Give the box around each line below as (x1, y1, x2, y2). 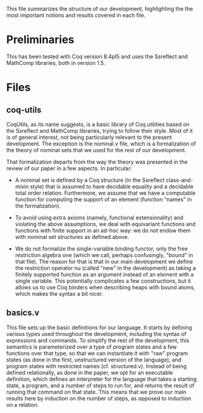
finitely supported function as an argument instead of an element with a (15, 270, 194, 278)
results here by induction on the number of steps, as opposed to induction (6, 394, 191, 402)
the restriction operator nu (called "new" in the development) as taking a (15, 264, 196, 272)
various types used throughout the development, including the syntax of (6, 330, 187, 337)
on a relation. (6, 401, 39, 408)
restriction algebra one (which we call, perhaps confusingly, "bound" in (15, 251, 193, 258)
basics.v (6, 307, 39, 318)
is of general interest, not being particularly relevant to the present (6, 133, 172, 141)
